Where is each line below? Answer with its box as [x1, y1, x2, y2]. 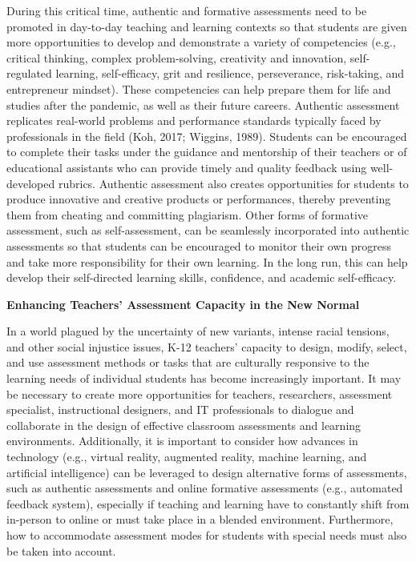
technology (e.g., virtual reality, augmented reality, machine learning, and [6, 448, 367, 465]
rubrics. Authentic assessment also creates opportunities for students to [58, 175, 409, 191]
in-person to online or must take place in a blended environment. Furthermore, [6, 511, 394, 528]
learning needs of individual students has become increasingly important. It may [6, 370, 402, 387]
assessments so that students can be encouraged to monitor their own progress [6, 237, 392, 254]
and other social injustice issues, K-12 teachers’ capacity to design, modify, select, [6, 338, 407, 355]
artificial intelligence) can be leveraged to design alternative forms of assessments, [6, 464, 407, 480]
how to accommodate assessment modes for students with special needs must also [6, 527, 407, 543]
